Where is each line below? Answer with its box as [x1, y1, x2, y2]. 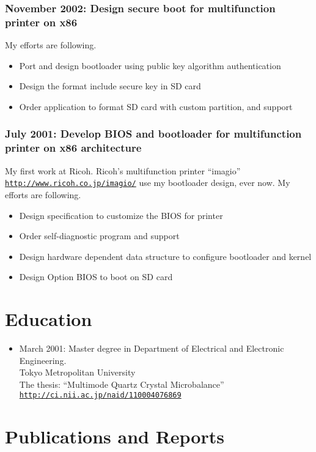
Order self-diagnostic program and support [19, 229, 180, 242]
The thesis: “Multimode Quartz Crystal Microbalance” [19, 377, 224, 390]
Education [5, 306, 92, 332]
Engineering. [19, 354, 67, 366]
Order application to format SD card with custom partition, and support [19, 100, 293, 113]
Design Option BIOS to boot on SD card [19, 270, 173, 283]
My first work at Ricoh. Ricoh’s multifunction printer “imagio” [5, 164, 241, 177]
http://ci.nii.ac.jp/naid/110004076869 [19, 391, 182, 400]
